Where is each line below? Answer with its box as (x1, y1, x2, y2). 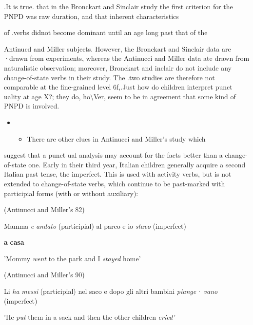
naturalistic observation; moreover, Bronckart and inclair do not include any (4, 62, 232, 72)
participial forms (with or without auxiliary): (4, 188, 138, 198)
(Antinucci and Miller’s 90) (4, 270, 85, 280)
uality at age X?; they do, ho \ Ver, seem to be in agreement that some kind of (4, 91, 236, 101)
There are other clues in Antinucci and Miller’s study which (27, 133, 206, 144)
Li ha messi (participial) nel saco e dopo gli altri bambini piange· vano (4, 286, 218, 296)
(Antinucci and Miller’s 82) (4, 204, 85, 215)
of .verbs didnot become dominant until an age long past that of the (4, 27, 208, 37)
